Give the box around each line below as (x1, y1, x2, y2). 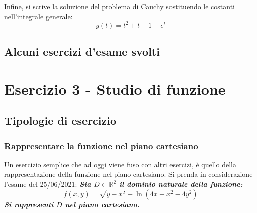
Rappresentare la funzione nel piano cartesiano (4, 139, 198, 152)
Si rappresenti (4, 199, 54, 209)
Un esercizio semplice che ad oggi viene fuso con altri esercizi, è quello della (4, 159, 236, 169)
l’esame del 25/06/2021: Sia (4, 179, 91, 189)
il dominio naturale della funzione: (119, 179, 243, 189)
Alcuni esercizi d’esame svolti (4, 44, 160, 59)
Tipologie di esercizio (4, 113, 117, 128)
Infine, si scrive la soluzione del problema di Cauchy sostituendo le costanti (4, 1, 235, 11)
